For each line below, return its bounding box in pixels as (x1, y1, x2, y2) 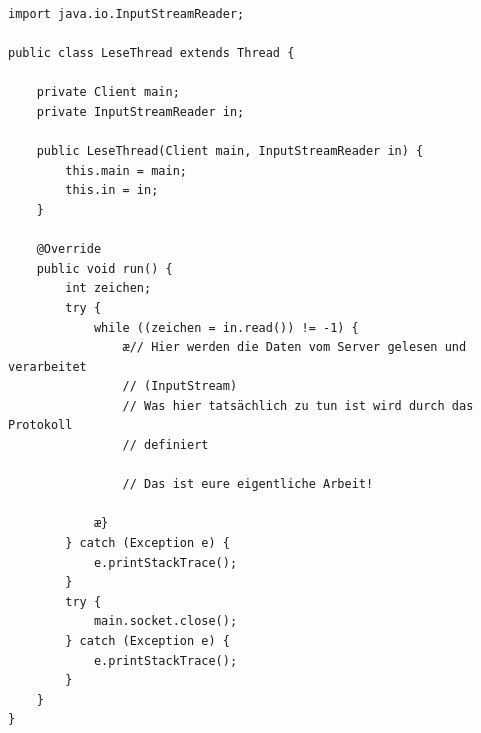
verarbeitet (8, 359, 87, 374)
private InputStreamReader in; (36, 104, 245, 119)
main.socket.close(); (93, 614, 238, 629)
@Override (36, 242, 102, 257)
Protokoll (8, 418, 73, 433)
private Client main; (36, 85, 180, 100)
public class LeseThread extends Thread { (8, 46, 295, 61)
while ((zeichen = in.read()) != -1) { (93, 320, 359, 335)
